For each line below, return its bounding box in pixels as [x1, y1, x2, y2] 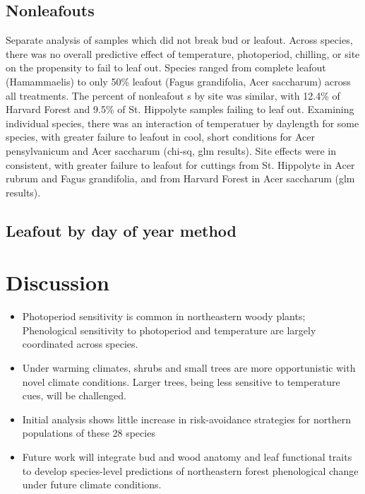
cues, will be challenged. [22, 388, 126, 403]
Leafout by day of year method [6, 219, 237, 241]
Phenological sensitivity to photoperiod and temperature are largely [22, 322, 316, 337]
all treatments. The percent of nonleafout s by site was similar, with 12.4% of [6, 88, 340, 102]
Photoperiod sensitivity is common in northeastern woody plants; [22, 309, 306, 324]
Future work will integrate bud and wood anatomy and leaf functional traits [22, 449, 352, 464]
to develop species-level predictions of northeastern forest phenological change [22, 463, 359, 478]
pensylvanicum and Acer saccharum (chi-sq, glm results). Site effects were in [6, 143, 336, 158]
